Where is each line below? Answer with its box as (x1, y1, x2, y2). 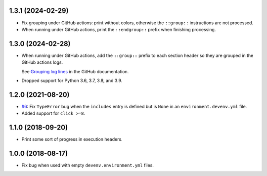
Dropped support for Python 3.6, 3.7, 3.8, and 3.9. (21, 77, 123, 84)
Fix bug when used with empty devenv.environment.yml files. (21, 162, 154, 168)
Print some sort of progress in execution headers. (21, 136, 123, 142)
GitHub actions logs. (21, 59, 63, 65)
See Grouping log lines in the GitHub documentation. (21, 68, 129, 74)
